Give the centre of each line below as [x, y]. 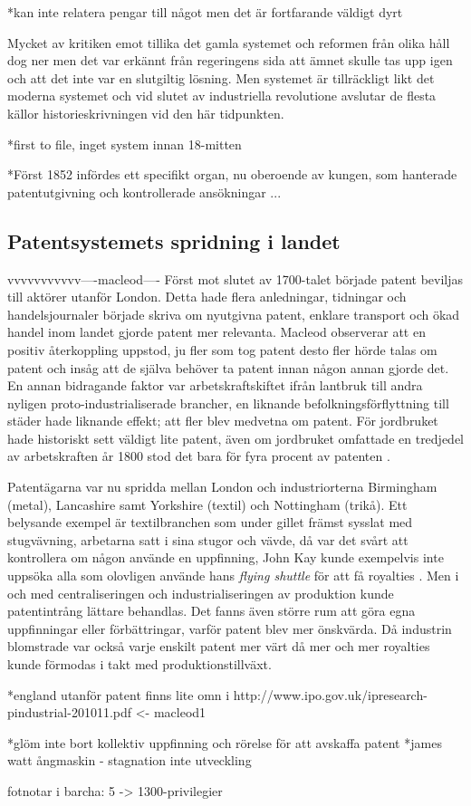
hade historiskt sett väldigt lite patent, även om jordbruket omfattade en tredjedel [236, 438]
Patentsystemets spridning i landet [174, 240]
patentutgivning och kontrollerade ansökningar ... [144, 192]
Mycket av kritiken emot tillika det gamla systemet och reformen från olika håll [229, 42]
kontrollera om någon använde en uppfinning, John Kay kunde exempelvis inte [226, 557]
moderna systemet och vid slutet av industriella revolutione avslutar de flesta [222, 96]
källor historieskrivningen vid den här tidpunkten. [146, 113]
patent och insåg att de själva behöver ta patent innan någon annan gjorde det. [228, 367]
